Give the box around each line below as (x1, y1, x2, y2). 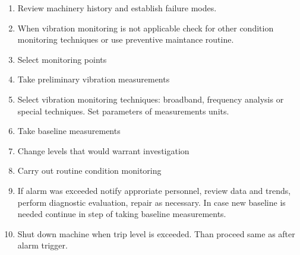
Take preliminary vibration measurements (17, 73, 170, 85)
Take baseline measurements (17, 125, 121, 137)
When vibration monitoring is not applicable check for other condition (17, 21, 274, 34)
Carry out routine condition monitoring (17, 164, 162, 177)
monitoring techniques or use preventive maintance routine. (17, 33, 234, 46)
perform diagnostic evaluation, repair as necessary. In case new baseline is (17, 196, 286, 208)
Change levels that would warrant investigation (17, 144, 190, 157)
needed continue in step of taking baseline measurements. (17, 208, 226, 220)
